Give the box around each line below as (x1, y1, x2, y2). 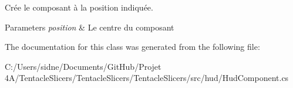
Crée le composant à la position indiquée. (5, 1, 153, 13)
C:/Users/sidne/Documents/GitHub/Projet (5, 60, 161, 72)
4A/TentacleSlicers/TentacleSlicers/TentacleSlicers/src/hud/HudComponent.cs (5, 72, 289, 84)
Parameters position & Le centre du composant (5, 21, 174, 33)
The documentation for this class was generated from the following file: (5, 40, 260, 53)
